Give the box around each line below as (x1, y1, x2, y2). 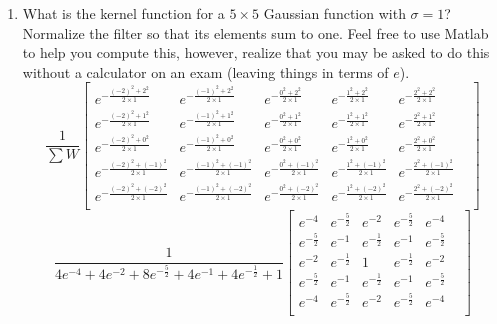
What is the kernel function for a (22, 3, 225, 23)
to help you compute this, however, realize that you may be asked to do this (22, 42, 490, 63)
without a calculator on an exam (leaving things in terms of (22, 61, 389, 82)
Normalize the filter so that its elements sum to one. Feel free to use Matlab (22, 22, 489, 43)
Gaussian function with (263, 3, 406, 23)
